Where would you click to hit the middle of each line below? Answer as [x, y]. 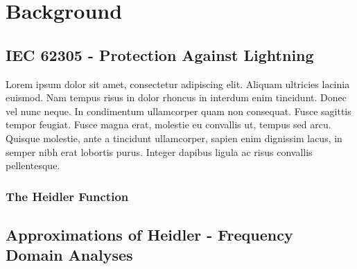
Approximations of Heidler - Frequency [149, 234]
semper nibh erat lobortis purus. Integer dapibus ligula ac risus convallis [159, 151]
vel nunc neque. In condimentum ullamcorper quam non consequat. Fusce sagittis [178, 111]
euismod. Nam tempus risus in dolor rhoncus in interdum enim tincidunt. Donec [176, 97]
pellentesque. [33, 165]
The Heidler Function [67, 196]
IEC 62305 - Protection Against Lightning [160, 54]
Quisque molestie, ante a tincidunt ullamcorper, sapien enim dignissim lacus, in [174, 138]
